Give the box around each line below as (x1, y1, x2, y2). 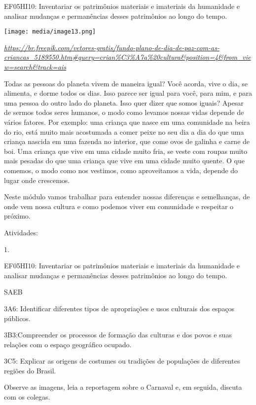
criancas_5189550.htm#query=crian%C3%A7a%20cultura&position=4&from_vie (4, 52, 251, 62)
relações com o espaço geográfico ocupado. (4, 339, 132, 349)
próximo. (4, 211, 31, 221)
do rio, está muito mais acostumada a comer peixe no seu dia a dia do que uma (4, 126, 244, 137)
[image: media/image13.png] (4, 28, 96, 36)
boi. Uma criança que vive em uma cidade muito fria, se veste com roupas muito (4, 146, 248, 156)
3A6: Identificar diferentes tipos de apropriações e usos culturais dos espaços (4, 303, 235, 313)
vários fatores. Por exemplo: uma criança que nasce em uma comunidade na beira (4, 117, 250, 127)
